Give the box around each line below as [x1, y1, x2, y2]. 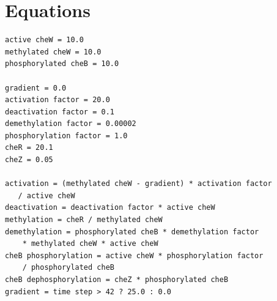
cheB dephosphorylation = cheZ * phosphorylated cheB [5, 275, 229, 284]
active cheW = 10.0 [5, 35, 84, 45]
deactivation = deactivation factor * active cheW [5, 203, 215, 212]
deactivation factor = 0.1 [5, 107, 114, 116]
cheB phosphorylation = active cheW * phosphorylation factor [5, 251, 264, 260]
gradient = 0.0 [5, 83, 67, 92]
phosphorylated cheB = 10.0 [5, 59, 119, 69]
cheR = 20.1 [5, 143, 53, 152]
